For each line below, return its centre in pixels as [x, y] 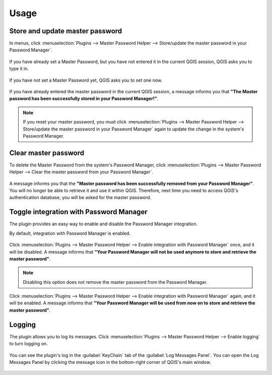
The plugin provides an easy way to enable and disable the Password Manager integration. [104, 224]
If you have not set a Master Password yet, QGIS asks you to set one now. [86, 80]
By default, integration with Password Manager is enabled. [70, 233]
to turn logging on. [28, 344]
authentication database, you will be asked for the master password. [80, 198]
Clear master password [47, 153]
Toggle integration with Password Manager [79, 212]
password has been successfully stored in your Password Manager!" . [84, 99]
